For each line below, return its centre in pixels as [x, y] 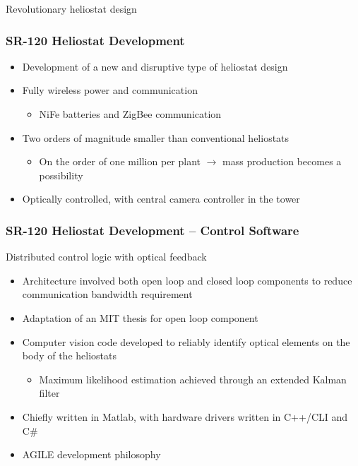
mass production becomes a [282, 161]
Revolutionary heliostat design [71, 8]
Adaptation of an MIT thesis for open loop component [140, 317]
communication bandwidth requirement [107, 294]
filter [49, 393]
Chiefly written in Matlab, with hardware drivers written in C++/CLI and [185, 416]
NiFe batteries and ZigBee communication [130, 114]
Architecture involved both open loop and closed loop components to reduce [187, 280]
